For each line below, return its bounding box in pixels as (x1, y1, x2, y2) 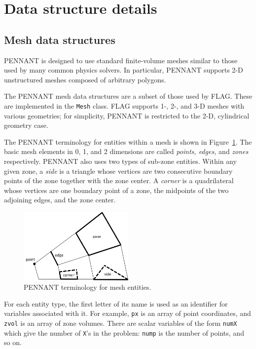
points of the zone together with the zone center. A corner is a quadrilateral (4, 175, 234, 186)
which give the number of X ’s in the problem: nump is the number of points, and (4, 327, 244, 338)
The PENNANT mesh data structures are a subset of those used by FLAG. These (4, 91, 253, 101)
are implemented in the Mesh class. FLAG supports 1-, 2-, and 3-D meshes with (4, 100, 245, 111)
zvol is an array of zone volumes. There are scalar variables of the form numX (4, 318, 237, 328)
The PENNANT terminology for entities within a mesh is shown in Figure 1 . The (4, 136, 252, 147)
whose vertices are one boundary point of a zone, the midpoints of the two (4, 185, 229, 195)
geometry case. (4, 120, 48, 130)
